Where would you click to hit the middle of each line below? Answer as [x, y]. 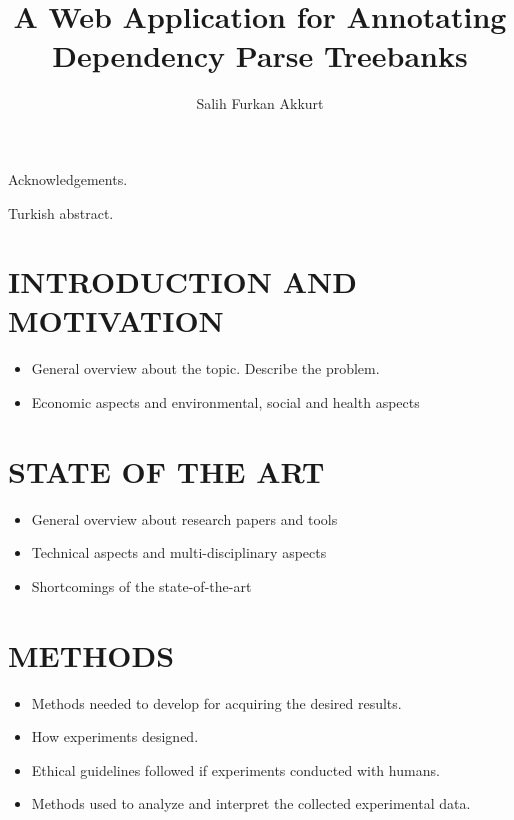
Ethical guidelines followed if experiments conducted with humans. [235, 769]
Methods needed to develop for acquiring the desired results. [216, 702]
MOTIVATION [116, 320]
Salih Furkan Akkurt [260, 103]
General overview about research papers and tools [184, 518]
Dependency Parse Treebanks [260, 55]
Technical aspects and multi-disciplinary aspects [179, 552]
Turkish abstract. [61, 212]
